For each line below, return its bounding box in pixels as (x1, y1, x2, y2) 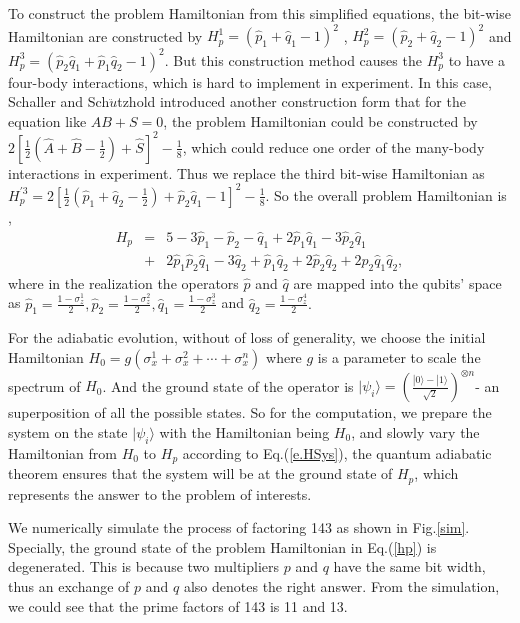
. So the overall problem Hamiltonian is (265, 184, 507, 205)
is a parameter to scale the (317, 346, 481, 367)
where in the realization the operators (8, 272, 239, 293)
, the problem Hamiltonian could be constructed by (163, 110, 478, 131)
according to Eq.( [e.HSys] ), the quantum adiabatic (182, 442, 492, 463)
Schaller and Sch (8, 91, 110, 112)
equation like (8, 110, 87, 131)
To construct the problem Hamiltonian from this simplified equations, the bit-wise (8, 3, 511, 23)
